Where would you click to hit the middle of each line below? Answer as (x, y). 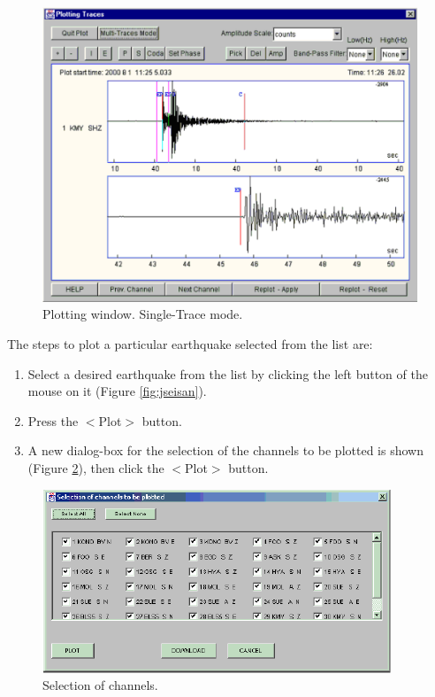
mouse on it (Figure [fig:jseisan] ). (117, 391)
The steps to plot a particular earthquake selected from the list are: (190, 344)
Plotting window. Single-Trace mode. (143, 314)
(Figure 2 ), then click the (96, 467)
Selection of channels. (100, 685)
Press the (53, 420)
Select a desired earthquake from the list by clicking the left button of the (228, 373)
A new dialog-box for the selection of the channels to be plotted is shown (225, 450)
